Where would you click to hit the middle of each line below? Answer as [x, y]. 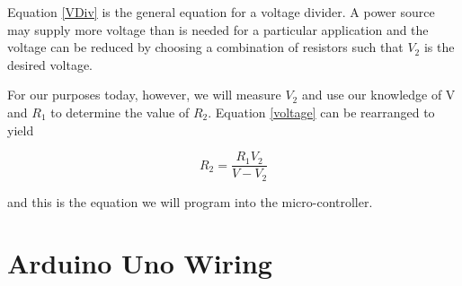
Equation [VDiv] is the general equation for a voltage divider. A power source [221, 12]
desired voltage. [50, 64]
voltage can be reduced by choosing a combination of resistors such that [205, 47]
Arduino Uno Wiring [140, 263]
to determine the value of [120, 112]
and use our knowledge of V [378, 95]
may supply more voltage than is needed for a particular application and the [218, 29]
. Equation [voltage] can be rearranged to [321, 112]
